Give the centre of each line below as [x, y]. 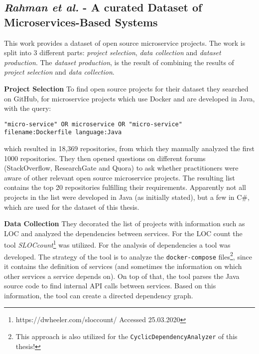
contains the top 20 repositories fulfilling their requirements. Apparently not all [125, 187]
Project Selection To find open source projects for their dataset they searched [126, 88]
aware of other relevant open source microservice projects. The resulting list [120, 177]
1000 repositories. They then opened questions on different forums [105, 158]
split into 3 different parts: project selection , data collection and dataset [113, 52]
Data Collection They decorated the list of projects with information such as [125, 223]
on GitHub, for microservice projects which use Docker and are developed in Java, [129, 98]
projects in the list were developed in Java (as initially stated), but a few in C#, [127, 197]
